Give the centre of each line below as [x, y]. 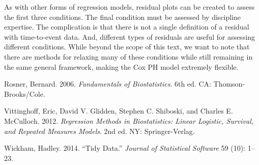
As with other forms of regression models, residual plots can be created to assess [129, 7]
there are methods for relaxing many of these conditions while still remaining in [128, 56]
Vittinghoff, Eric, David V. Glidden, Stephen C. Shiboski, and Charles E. [119, 111]
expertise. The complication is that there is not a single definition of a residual [127, 27]
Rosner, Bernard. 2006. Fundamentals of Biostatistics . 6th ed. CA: [108, 84]
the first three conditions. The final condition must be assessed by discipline [123, 17]
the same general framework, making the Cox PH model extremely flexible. [121, 66]
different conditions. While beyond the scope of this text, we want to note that [127, 47]
